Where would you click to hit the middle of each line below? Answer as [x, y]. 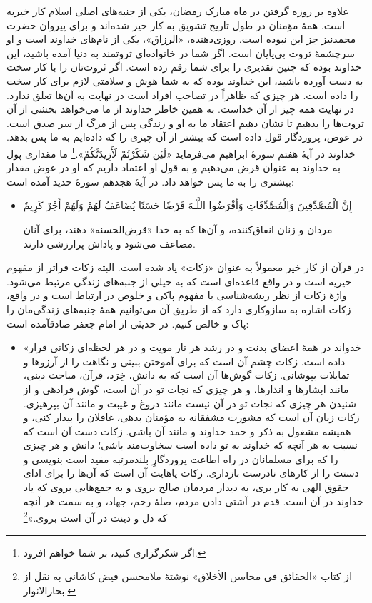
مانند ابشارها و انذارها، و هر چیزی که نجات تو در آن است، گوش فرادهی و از [186, 389]
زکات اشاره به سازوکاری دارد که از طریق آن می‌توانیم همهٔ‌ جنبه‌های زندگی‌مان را [179, 309]
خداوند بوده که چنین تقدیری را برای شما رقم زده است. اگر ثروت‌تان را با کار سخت [184, 67]
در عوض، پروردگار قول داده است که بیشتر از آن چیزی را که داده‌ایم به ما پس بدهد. [185, 137]
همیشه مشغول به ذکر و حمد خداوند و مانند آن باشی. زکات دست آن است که [187, 431]
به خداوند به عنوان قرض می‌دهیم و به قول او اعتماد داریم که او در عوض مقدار [174, 167]
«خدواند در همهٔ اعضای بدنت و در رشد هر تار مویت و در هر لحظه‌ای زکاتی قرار [192, 347]
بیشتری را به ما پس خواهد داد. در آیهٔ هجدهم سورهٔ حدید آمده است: [150, 181]
